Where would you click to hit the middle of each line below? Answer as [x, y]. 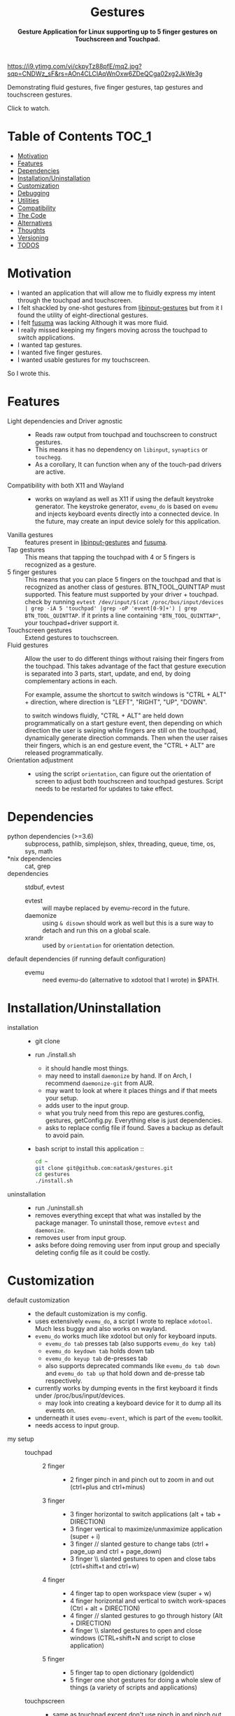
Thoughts [31, 230]
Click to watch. [29, 108]
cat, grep [38, 866]
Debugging [34, 193]
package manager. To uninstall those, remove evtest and [117, 1223]
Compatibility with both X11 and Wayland [66, 485]
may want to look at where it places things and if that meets [131, 1090]
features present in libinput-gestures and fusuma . [96, 542]
